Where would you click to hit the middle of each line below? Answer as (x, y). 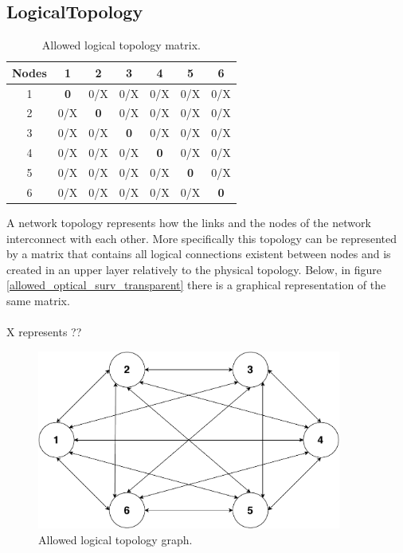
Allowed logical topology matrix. (121, 45)
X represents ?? (44, 332)
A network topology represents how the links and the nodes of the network (189, 222)
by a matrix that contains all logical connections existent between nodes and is (199, 254)
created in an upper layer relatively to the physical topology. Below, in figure (194, 269)
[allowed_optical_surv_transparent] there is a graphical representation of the (196, 285)
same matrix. (38, 300)
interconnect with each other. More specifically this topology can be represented (202, 238)
